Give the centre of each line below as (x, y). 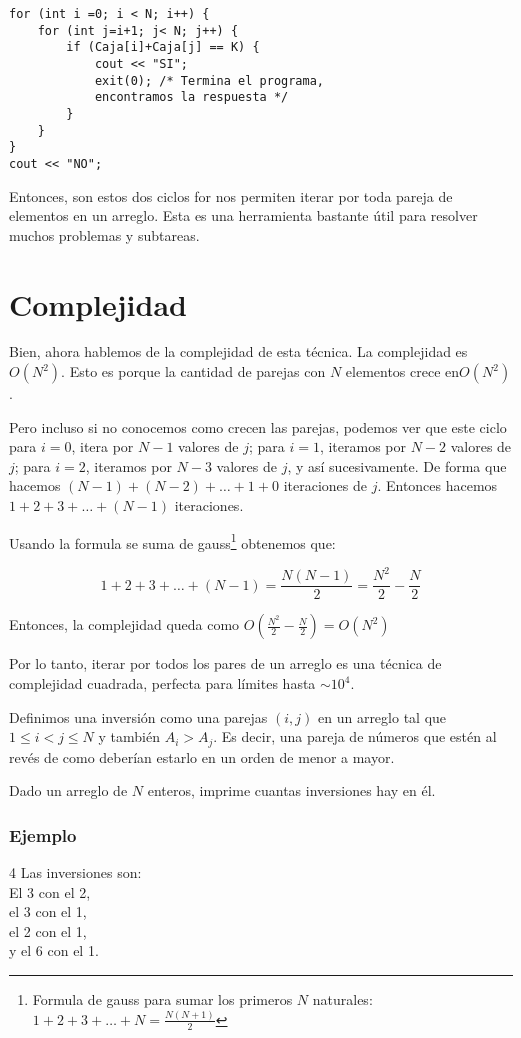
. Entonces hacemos (437, 485)
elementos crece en (402, 371)
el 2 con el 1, (48, 930)
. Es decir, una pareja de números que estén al (355, 736)
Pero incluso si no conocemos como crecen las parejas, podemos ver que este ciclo (258, 426)
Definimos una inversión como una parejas (138, 716)
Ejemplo (43, 834)
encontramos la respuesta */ (191, 97)
